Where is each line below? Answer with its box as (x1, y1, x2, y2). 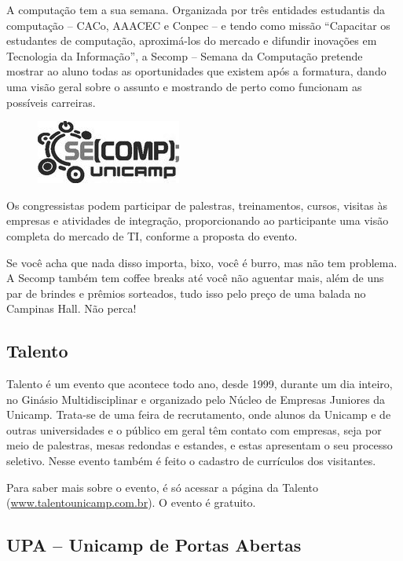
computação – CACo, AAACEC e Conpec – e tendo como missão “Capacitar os (6, 16, 390, 33)
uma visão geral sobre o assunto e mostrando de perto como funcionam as (6, 78, 362, 94)
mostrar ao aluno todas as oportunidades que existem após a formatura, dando (6, 63, 387, 79)
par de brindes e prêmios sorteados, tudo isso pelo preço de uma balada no (6, 284, 366, 301)
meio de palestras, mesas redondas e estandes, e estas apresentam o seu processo (6, 437, 393, 453)
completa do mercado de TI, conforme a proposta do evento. (6, 227, 298, 244)
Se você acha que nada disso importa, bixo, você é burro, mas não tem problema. (6, 254, 398, 270)
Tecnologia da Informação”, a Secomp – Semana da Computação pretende (6, 47, 363, 64)
